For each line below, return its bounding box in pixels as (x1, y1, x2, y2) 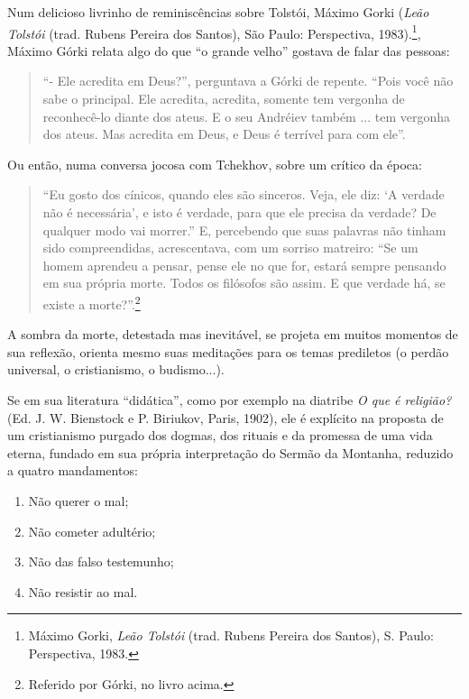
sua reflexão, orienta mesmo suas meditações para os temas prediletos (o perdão (7, 342, 449, 361)
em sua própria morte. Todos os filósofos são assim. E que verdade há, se (42, 273, 446, 292)
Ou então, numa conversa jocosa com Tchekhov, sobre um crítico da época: (7, 154, 422, 173)
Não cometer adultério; (28, 521, 156, 540)
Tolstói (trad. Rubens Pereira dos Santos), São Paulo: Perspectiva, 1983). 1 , (7, 21, 421, 42)
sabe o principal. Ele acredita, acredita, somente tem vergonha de (42, 89, 405, 108)
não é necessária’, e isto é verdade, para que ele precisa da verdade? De (42, 203, 437, 221)
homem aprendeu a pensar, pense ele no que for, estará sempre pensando (42, 255, 446, 274)
